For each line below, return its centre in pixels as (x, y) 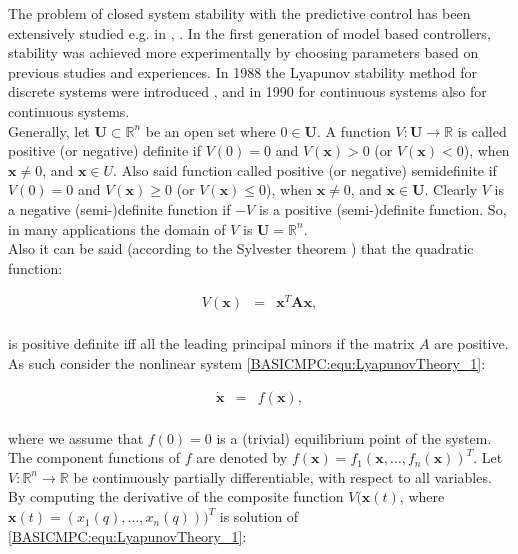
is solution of (259, 516)
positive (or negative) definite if (105, 150)
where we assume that (76, 437)
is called (482, 130)
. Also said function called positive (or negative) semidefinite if (305, 169)
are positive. (471, 343)
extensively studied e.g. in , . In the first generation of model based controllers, (249, 32)
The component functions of (94, 457)
